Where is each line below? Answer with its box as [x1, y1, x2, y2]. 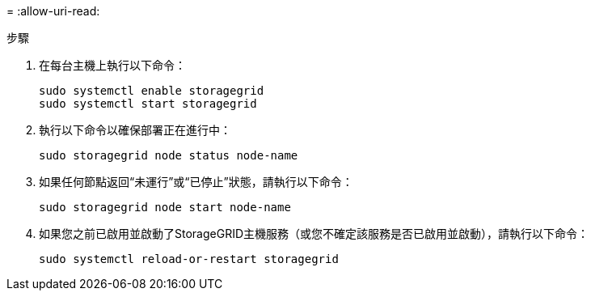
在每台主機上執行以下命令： [39, 58, 186, 72]
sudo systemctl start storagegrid [39, 97, 257, 110]
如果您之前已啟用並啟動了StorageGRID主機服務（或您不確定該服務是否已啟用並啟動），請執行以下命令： [39, 227, 589, 240]
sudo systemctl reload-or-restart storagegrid [39, 252, 339, 265]
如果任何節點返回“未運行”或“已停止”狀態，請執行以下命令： [39, 175, 353, 189]
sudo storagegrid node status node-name [39, 149, 298, 162]
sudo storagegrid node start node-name [39, 201, 291, 214]
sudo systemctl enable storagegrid [39, 84, 264, 97]
